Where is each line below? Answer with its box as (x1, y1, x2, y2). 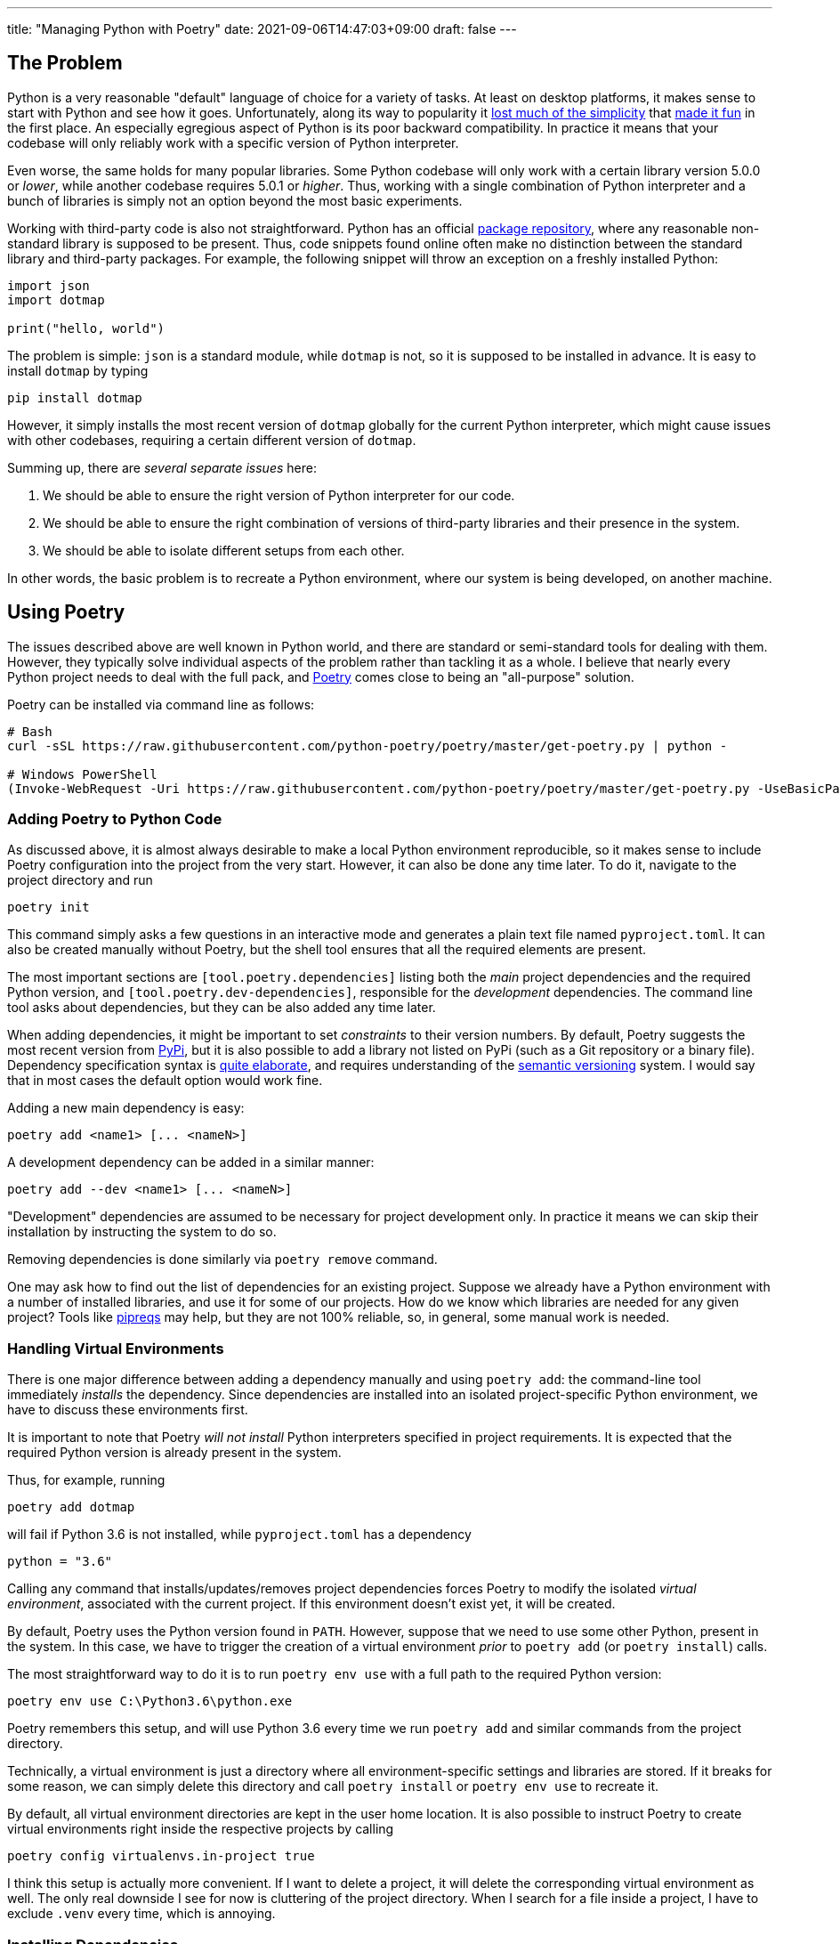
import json (7, 278, 90, 293)
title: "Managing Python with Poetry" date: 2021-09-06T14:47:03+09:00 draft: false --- (7, 21, 517, 36)
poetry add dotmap (7, 1500, 135, 1515)
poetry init (7, 900, 90, 915)
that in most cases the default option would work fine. (7, 1073, 323, 1089)
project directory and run (7, 872, 153, 888)
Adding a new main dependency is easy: (7, 1100, 245, 1116)
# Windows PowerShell (7, 766, 157, 782)
